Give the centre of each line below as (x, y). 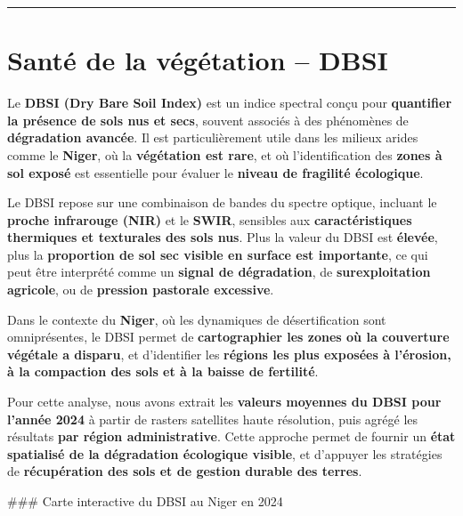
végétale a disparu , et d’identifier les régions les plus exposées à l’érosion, (229, 354)
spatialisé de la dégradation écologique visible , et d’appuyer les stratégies (225, 453)
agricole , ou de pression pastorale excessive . (141, 290)
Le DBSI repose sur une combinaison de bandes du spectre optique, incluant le (222, 202)
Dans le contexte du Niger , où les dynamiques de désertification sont (197, 319)
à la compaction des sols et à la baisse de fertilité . (163, 371)
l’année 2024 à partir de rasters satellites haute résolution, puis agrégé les (213, 419)
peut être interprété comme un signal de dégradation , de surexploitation (219, 272)
